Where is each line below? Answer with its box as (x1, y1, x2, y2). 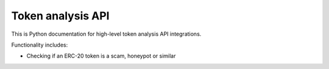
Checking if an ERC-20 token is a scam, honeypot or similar (26, 52, 176, 60)
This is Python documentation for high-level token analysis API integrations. (11, 30, 202, 38)
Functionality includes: (11, 41, 68, 48)
